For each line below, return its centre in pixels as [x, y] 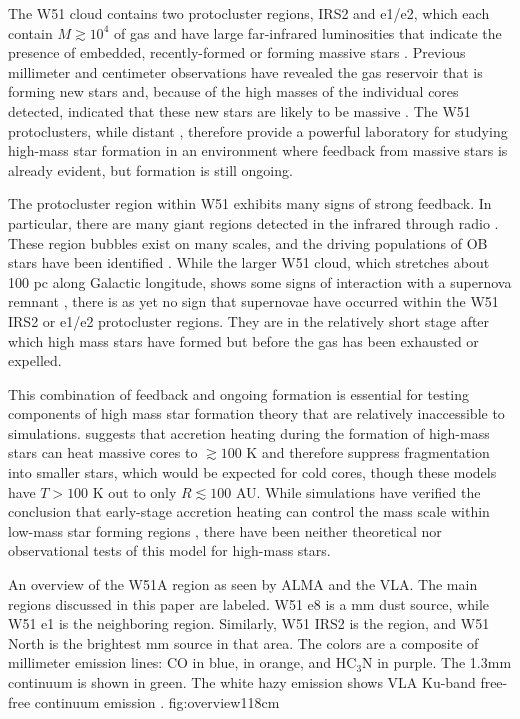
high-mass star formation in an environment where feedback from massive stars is [258, 150]
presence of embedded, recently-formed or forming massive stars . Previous [237, 52]
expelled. [35, 360]
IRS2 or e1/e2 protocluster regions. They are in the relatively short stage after [249, 320]
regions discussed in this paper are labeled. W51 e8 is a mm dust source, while [249, 603]
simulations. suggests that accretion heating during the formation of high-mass [249, 432]
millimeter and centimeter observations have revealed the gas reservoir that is [245, 71]
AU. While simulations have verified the [358, 491]
